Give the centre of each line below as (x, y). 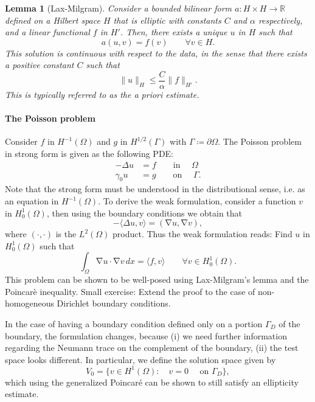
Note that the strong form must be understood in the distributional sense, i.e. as (155, 189)
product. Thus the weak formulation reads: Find (202, 234)
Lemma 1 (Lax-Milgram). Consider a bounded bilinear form (118, 8)
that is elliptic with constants (167, 20)
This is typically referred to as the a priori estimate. (102, 95)
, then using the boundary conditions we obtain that (144, 213)
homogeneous (29, 303)
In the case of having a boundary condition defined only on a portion (134, 324)
